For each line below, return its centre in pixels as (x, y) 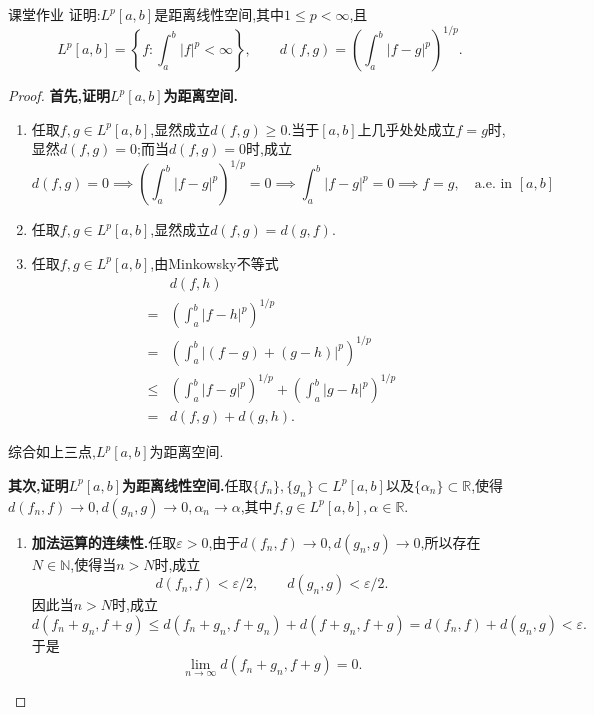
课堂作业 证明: (54, 14)
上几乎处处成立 (406, 128)
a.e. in (493, 184)
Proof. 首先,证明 (59, 95)
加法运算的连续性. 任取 (104, 541)
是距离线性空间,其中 (219, 14)
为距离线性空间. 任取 (187, 484)
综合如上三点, (52, 451)
